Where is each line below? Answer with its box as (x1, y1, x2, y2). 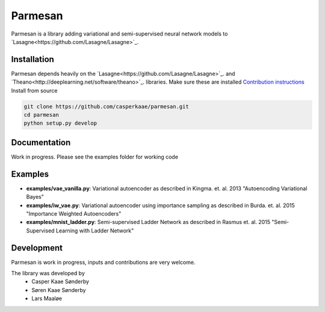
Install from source (11, 87, 58, 94)
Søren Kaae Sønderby (31, 286, 87, 293)
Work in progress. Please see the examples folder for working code (11, 153, 179, 160)
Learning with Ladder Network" (55, 226, 134, 234)
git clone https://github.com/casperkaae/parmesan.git (23, 103, 189, 110)
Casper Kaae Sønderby (31, 278, 90, 285)
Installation (11, 54, 54, 64)
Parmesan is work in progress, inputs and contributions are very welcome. (11, 258, 196, 266)
